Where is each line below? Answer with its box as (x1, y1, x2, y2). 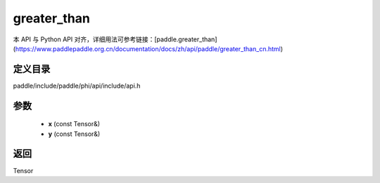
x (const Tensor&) (48, 120, 101, 128)
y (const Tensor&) (48, 130, 101, 138)
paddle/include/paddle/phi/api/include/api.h (13, 81, 141, 90)
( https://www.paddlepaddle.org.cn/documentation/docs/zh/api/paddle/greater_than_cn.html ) (13, 44, 284, 53)
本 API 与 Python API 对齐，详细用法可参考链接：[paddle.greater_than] (13, 35, 217, 43)
